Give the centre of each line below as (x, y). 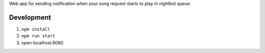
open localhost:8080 (42, 43)
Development (30, 17)
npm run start (38, 36)
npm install (36, 29)
